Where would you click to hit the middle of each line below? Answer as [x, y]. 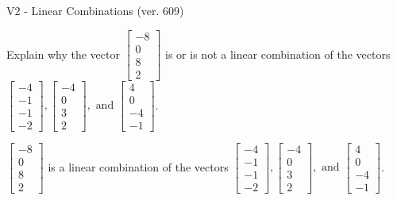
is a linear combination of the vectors [138, 166]
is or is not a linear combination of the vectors [278, 54]
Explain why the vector [63, 54]
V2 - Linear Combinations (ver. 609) [95, 10]
